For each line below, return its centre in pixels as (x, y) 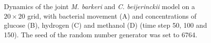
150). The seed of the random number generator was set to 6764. (101, 34)
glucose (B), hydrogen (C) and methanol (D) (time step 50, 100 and (105, 25)
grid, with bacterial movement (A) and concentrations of (112, 16)
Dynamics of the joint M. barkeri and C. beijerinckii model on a (100, 6)
